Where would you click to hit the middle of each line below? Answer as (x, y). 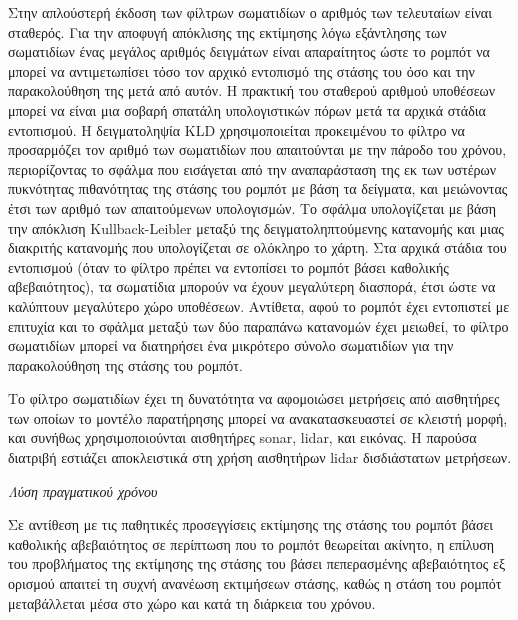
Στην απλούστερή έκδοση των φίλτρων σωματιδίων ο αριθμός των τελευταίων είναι (250, 12)
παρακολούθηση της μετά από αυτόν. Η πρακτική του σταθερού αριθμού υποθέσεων (252, 90)
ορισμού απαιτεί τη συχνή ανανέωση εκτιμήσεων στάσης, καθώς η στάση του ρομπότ (255, 583)
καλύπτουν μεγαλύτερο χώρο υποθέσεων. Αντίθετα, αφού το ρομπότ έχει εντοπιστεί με (259, 305)
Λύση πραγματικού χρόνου (83, 490)
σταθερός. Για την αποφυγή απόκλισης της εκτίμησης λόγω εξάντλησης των (227, 31)
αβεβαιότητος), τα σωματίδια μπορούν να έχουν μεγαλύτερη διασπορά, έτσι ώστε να (252, 286)
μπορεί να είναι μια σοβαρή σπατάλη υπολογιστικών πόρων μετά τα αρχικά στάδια (247, 109)
